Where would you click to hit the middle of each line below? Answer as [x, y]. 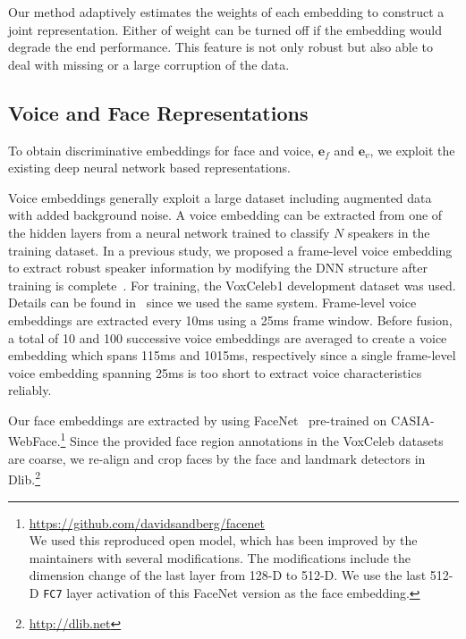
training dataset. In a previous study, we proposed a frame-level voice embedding [230, 250]
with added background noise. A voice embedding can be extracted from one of [225, 215]
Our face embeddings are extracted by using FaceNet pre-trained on [198, 420]
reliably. [30, 390]
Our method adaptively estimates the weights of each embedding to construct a [226, 12]
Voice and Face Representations [158, 112]
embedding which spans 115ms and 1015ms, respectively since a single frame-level [232, 355]
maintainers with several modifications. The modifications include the [220, 557]
